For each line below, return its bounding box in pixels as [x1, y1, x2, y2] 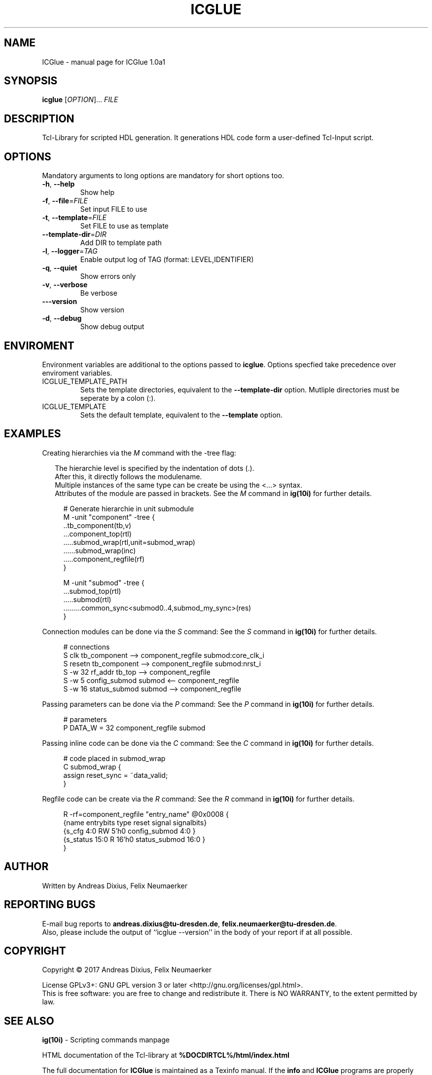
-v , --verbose [42, 280, 88, 289]
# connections [63, 642, 110, 651]
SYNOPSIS [4, 75, 58, 87]
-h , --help [42, 180, 75, 189]
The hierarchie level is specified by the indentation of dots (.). [55, 463, 254, 472]
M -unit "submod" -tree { [63, 578, 144, 587]
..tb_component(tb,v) [63, 521, 132, 530]
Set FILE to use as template [80, 222, 169, 230]
